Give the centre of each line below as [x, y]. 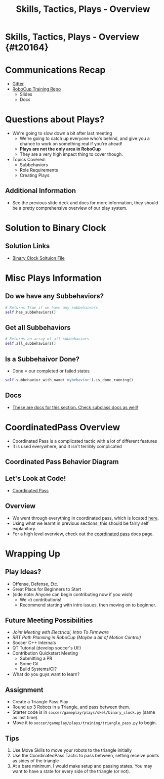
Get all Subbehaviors [38, 328]
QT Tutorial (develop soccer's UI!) [47, 648]
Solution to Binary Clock [56, 228]
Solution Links [28, 246]
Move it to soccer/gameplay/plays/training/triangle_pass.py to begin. [84, 723]
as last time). [25, 718]
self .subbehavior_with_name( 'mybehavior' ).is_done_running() [69, 380]
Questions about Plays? [55, 119]
